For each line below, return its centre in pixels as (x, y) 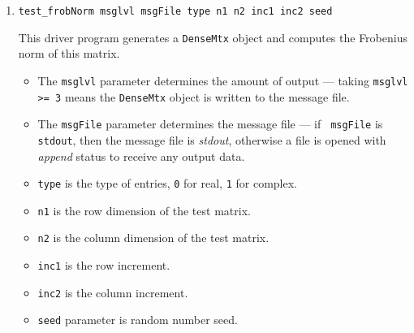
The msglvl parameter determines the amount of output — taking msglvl (223, 80)
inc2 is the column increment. (113, 292)
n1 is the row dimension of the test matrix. (144, 210)
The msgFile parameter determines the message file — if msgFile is (210, 124)
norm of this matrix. (69, 53)
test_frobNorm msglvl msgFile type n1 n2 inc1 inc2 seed (175, 11)
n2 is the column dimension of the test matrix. (153, 238)
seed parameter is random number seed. (138, 320)
